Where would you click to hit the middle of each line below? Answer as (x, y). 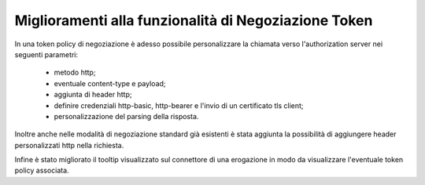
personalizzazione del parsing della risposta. (126, 116)
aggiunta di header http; (93, 95)
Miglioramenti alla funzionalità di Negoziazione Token (194, 20)
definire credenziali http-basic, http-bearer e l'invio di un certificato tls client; (179, 105)
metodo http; (75, 73)
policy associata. (42, 170)
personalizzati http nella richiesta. (69, 145)
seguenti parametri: (46, 54)
